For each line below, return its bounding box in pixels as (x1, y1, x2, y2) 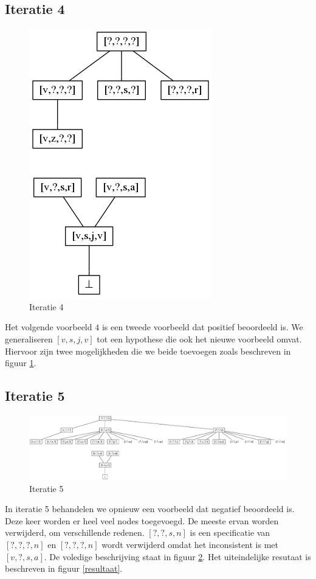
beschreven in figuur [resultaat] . (5, 562, 123, 575)
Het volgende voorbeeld (5, 321, 92, 333)
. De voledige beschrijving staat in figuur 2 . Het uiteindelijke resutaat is (44, 550, 311, 563)
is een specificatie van (190, 526, 270, 539)
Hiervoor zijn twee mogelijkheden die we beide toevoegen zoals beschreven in (5, 344, 291, 357)
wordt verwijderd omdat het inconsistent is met (101, 538, 279, 551)
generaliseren (5, 332, 53, 345)
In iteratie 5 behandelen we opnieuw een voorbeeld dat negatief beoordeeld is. (5, 502, 295, 515)
